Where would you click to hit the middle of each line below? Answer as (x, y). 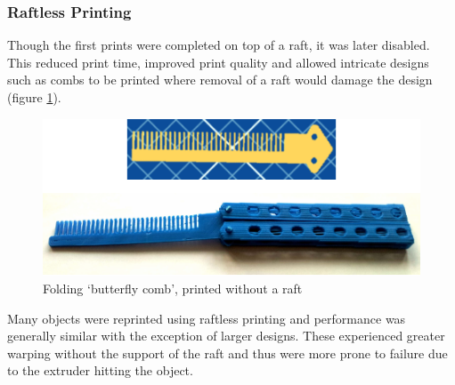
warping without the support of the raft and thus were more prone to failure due (227, 353)
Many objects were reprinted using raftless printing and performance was (207, 318)
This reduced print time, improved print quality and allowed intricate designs (218, 62)
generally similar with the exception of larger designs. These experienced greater (226, 336)
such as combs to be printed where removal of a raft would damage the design (220, 80)
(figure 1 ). (34, 97)
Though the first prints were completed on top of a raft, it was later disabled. (219, 45)
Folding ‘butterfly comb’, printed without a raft (173, 288)
